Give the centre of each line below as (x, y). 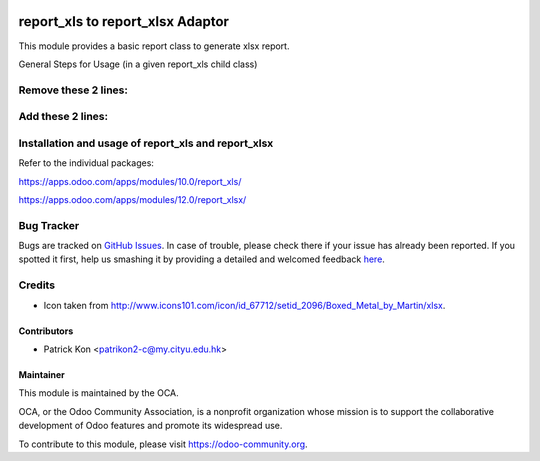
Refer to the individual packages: (86, 163)
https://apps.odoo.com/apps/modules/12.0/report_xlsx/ (132, 199)
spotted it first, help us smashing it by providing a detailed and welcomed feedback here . (201, 259)
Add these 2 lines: (63, 117)
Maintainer (41, 375)
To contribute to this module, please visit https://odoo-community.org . (163, 444)
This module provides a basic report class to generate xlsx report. (154, 46)
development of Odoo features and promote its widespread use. (150, 426)
